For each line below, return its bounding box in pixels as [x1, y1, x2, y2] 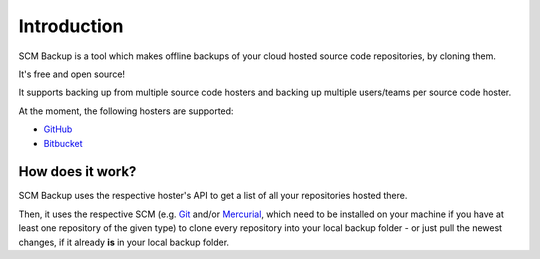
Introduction [18, 15, 124, 37]
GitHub [43, 123, 73, 135]
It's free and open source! [18, 68, 125, 80]
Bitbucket [43, 137, 84, 149]
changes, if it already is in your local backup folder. [18, 236, 230, 248]
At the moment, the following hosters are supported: [18, 105, 234, 117]
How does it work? [18, 163, 137, 180]
